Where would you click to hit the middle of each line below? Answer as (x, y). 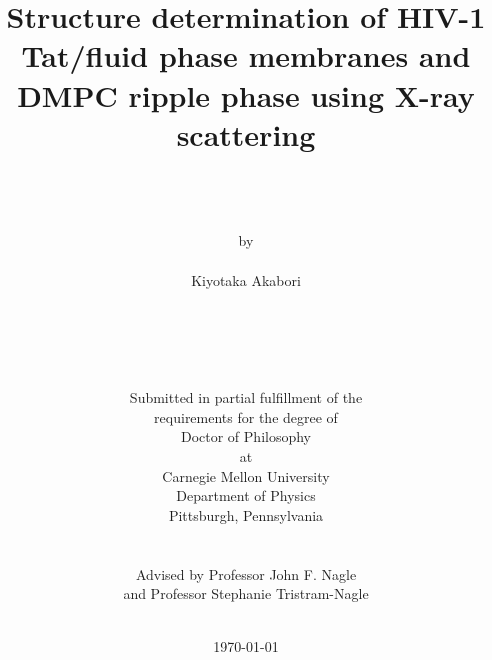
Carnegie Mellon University (246, 475)
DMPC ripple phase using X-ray (246, 94)
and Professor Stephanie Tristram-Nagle (246, 593)
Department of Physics (246, 495)
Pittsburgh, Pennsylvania (246, 514)
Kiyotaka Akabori (246, 279)
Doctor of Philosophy (246, 436)
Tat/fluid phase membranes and (246, 55)
